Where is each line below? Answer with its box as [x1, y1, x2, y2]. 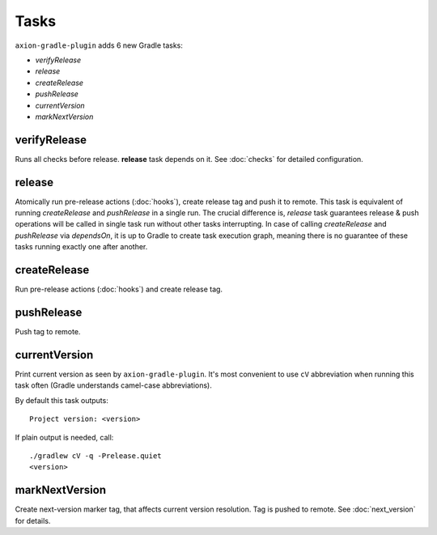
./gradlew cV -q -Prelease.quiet [29, 451, 162, 461]
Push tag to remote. [15, 327, 81, 337]
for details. [15, 516, 51, 525]
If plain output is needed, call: [15, 432, 114, 442]
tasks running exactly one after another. [15, 242, 148, 252]
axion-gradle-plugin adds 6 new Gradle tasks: [15, 40, 184, 50]
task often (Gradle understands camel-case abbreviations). [15, 380, 212, 390]
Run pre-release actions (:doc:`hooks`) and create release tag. [15, 284, 223, 295]
